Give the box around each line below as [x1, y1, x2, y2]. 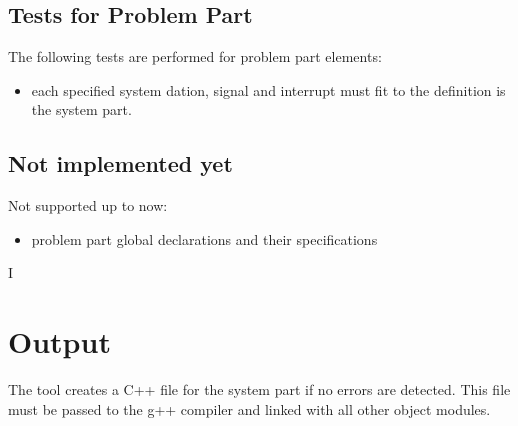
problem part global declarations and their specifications [31, 228, 378, 249]
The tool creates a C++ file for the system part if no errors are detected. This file [8, 379, 511, 400]
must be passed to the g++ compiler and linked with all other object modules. [8, 398, 491, 419]
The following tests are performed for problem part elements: [8, 46, 382, 67]
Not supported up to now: [8, 195, 168, 216]
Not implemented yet [8, 148, 233, 179]
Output [8, 321, 111, 362]
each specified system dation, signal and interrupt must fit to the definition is [31, 79, 506, 100]
